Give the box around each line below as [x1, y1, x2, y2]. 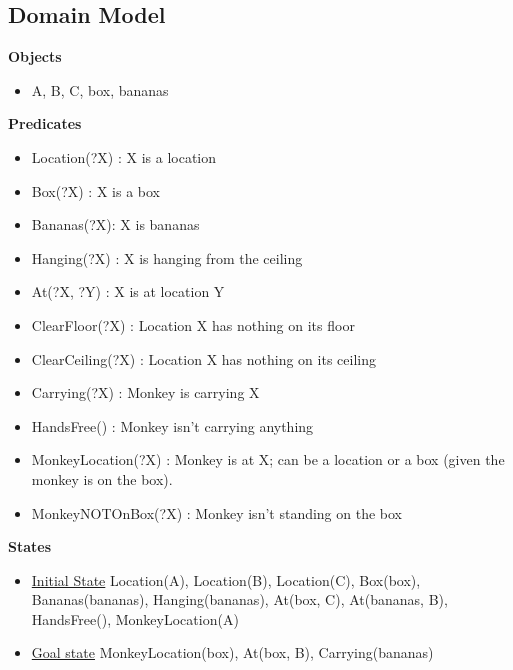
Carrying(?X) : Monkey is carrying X [31, 382, 260, 403]
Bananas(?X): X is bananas [31, 214, 200, 235]
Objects [8, 46, 62, 67]
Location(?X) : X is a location [31, 146, 217, 167]
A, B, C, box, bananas [31, 79, 169, 100]
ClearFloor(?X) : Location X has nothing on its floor [31, 314, 355, 335]
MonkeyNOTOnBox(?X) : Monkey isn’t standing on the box [31, 502, 403, 523]
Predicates [8, 113, 82, 134]
